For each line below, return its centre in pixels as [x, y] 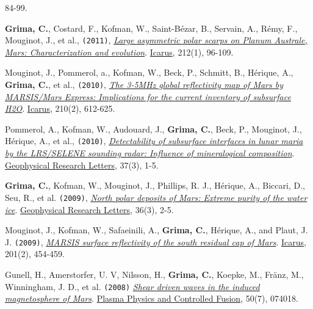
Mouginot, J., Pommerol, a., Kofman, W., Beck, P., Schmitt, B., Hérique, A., [149, 72]
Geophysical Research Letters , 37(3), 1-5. [82, 165]
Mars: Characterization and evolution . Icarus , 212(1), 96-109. [119, 52]
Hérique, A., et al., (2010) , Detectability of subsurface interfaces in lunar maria [154, 141]
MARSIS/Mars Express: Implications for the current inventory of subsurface [148, 96]
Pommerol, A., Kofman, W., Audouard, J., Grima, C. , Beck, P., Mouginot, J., [153, 129]
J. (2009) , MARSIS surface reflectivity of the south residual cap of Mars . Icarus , [156, 242]
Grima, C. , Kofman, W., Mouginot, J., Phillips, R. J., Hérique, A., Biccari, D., [155, 185]
